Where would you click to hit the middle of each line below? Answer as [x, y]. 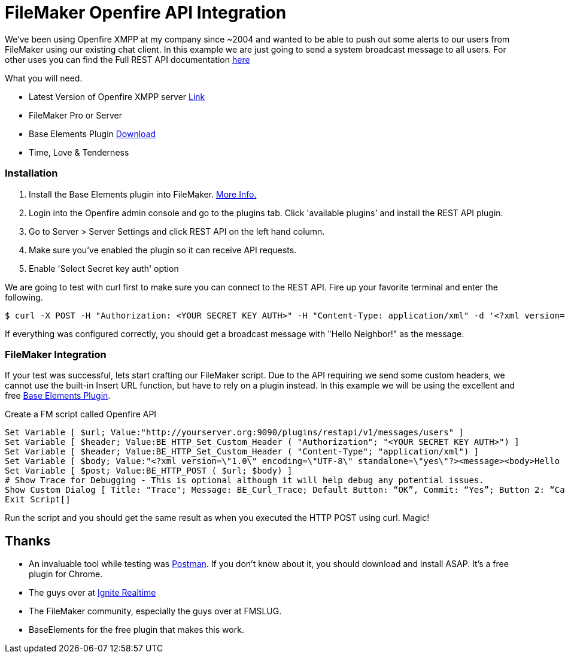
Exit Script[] [38, 500]
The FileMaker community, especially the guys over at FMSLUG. [155, 611]
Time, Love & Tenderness [79, 152]
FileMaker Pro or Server [76, 115]
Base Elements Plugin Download [92, 134]
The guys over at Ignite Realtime [92, 593]
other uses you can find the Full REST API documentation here [127, 59]
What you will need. [44, 78]
